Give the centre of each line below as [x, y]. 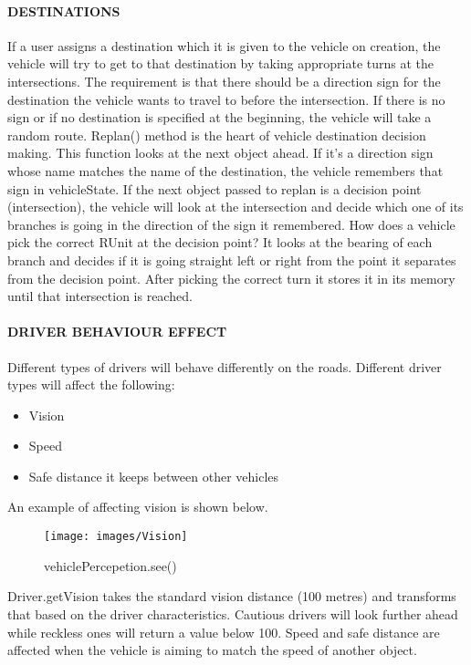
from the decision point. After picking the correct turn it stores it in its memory [231, 278]
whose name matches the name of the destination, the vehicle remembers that [225, 170]
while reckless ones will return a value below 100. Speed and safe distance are [224, 632]
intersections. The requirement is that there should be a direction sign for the [224, 81]
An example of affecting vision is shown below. [138, 507]
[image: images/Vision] [116, 537]
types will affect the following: [91, 384]
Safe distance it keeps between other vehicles [154, 476]
